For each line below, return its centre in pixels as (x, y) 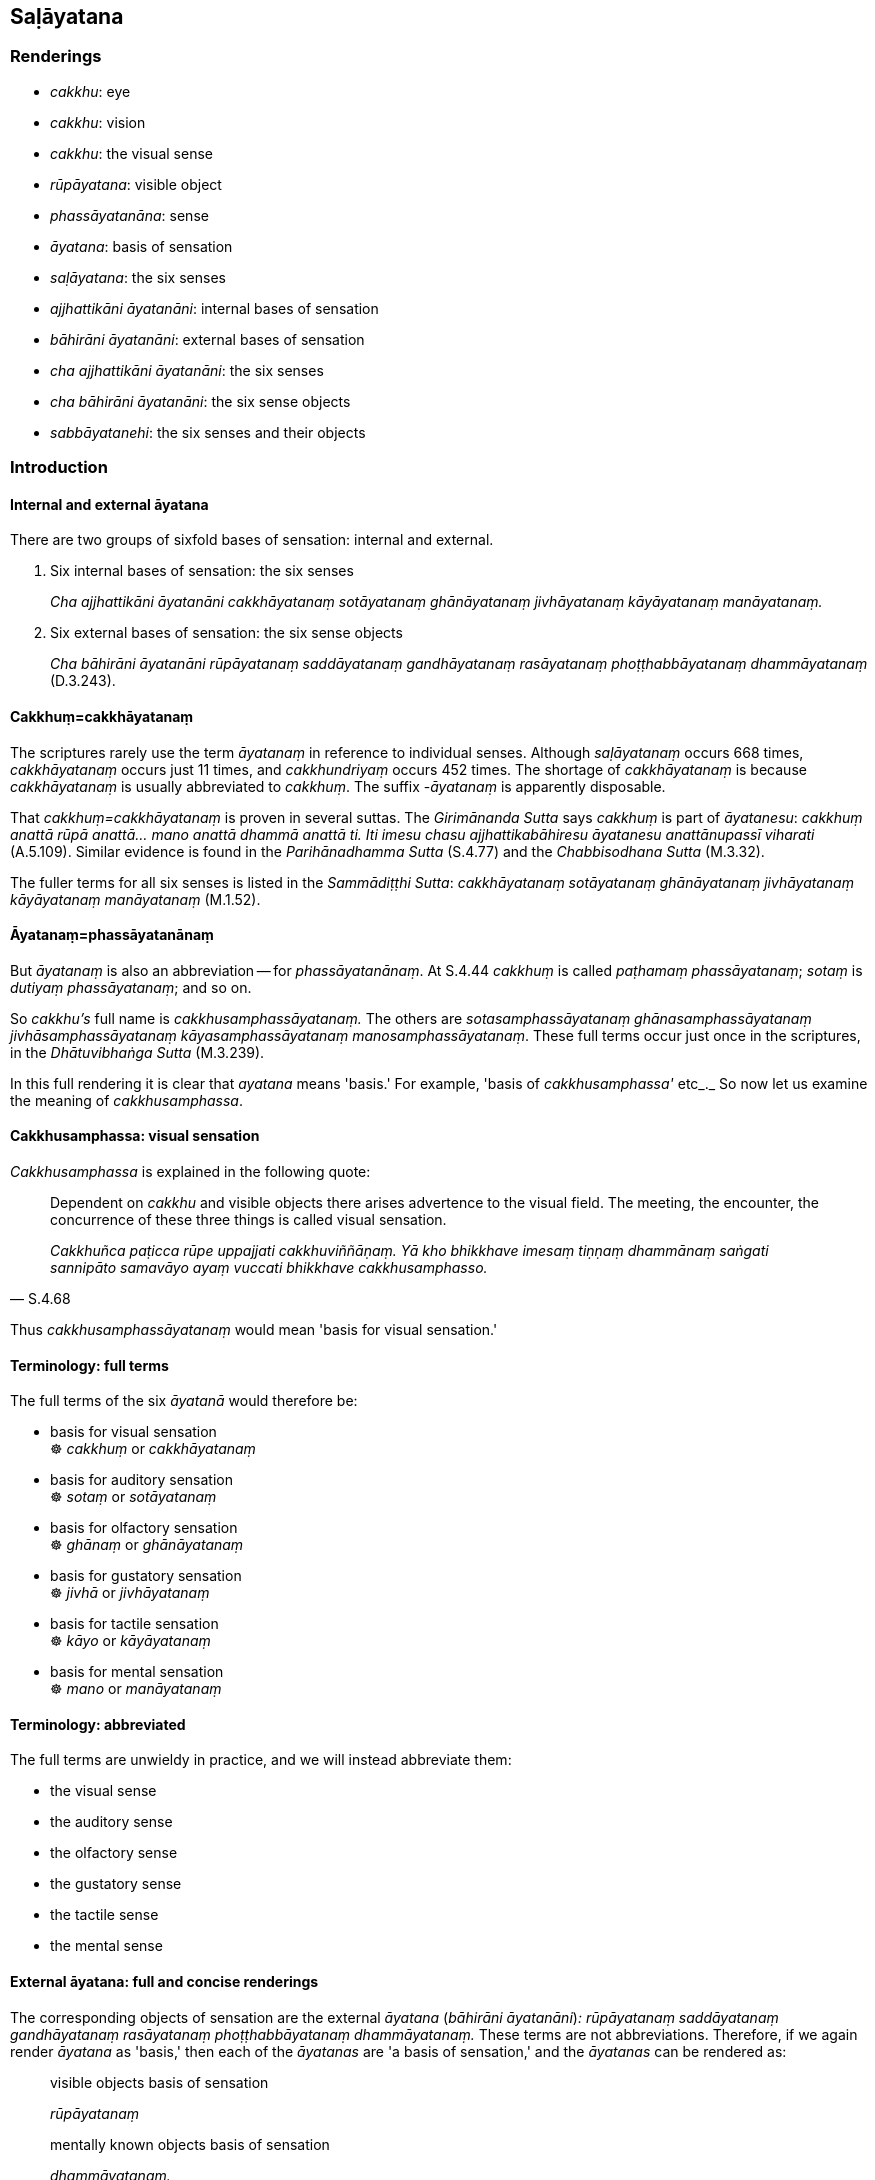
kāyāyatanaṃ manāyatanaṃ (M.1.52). (135, 899)
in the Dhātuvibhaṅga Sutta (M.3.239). (137, 1052)
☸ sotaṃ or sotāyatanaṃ (133, 1497)
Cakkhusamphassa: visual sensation (135, 1136)
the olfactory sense (114, 1853)
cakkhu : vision (98, 122)
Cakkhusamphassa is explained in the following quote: (190, 1172)
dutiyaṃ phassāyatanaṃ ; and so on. (131, 987)
